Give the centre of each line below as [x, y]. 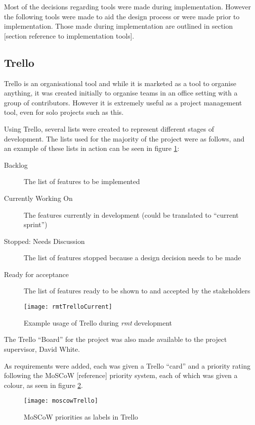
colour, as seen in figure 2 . [43, 385]
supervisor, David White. [42, 349]
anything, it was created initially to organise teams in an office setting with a [121, 93]
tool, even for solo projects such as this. [64, 112]
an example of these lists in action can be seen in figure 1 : [92, 148]
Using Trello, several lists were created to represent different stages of [109, 128]
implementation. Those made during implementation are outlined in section [119, 26]
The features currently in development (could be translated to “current [131, 214]
